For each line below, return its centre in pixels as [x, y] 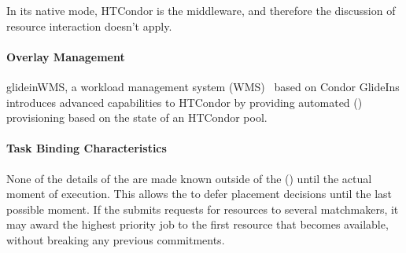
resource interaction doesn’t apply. [89, 26]
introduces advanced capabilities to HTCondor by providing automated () [185, 102]
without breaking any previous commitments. [116, 239]
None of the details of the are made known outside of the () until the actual [189, 178]
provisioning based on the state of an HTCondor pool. [137, 117]
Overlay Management [66, 56]
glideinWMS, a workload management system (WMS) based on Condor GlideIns [203, 86]
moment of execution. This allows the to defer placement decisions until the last [199, 194]
